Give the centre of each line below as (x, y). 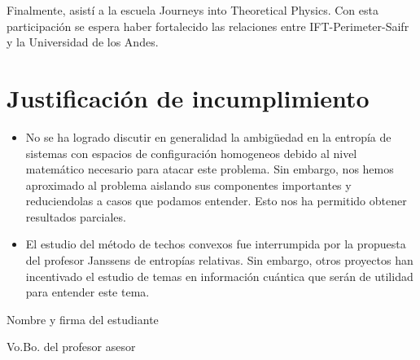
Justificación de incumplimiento (188, 97)
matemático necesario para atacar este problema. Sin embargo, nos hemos (210, 169)
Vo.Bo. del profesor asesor (71, 347)
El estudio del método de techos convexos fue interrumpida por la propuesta (216, 244)
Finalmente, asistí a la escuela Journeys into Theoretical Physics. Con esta (192, 10)
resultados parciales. (76, 216)
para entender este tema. (87, 292)
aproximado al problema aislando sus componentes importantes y (188, 184)
